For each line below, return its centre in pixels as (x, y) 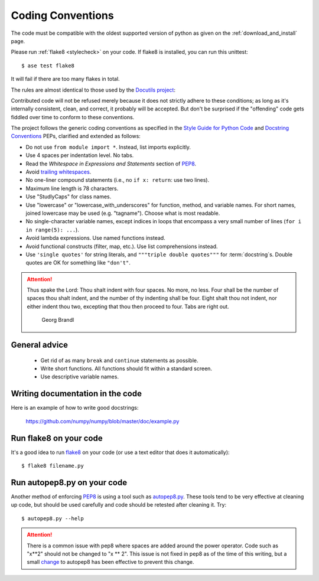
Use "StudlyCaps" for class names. (69, 197)
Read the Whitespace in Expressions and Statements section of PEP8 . (111, 164)
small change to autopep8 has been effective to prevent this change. (110, 562)
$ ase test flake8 (48, 66)
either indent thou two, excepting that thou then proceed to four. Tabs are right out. (128, 306)
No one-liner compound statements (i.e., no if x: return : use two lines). (118, 180)
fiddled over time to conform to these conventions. (73, 117)
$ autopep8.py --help (53, 518)
